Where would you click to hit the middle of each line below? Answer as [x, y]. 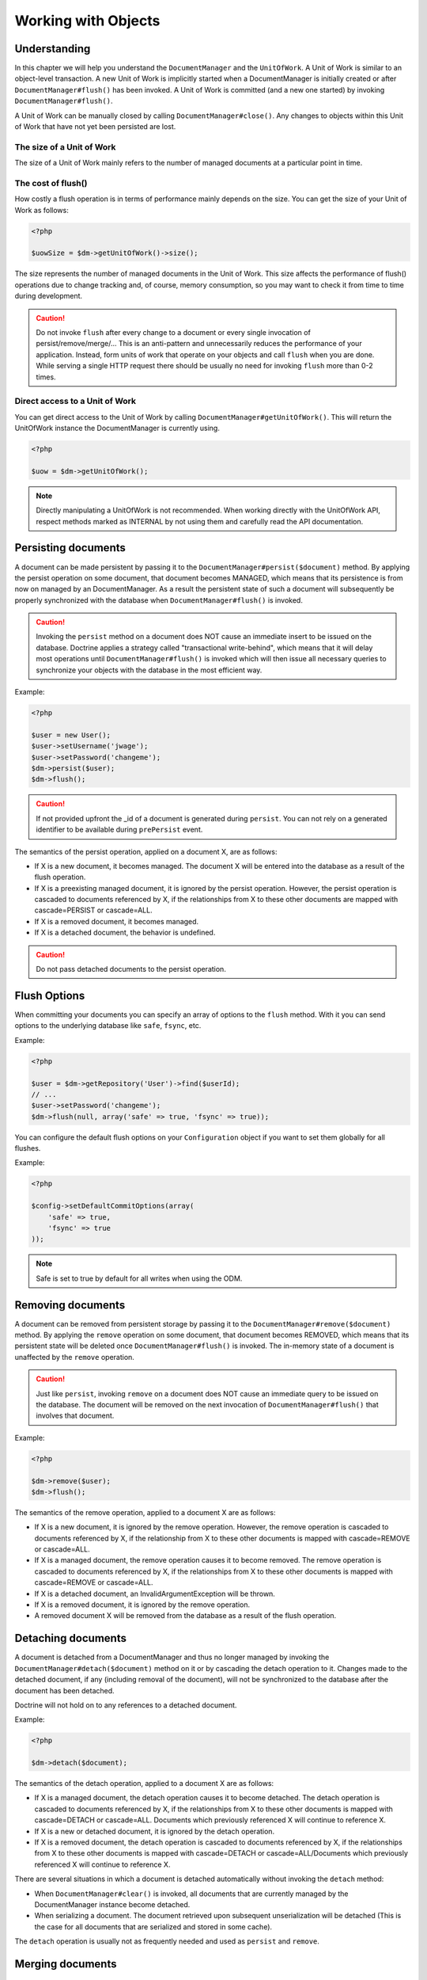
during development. [49, 296]
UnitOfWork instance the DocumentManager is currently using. [117, 428]
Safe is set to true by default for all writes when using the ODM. [139, 1278]
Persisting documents [70, 548]
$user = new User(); [71, 735]
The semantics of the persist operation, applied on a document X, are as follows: [146, 851]
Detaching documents [70, 1638]
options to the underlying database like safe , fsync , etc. [108, 1026]
